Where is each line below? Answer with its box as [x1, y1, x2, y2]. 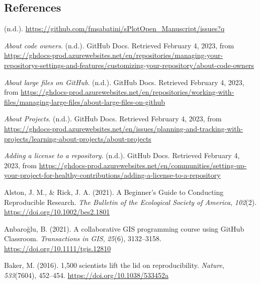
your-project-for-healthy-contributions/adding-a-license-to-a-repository [4, 170, 221, 180]
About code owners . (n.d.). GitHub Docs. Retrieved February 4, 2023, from [4, 40, 234, 50]
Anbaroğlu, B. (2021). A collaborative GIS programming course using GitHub [4, 223, 244, 234]
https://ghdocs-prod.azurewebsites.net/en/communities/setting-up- [39, 160, 247, 170]
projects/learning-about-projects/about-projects [4, 133, 151, 144]
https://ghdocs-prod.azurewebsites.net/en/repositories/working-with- [21, 87, 234, 97]
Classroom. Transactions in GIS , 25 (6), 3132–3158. [4, 233, 161, 244]
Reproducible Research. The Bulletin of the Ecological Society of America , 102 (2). [4, 196, 257, 207]
